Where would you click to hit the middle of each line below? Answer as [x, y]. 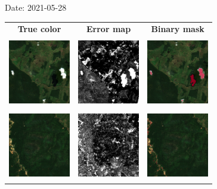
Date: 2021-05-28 [36, 7]
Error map [109, 29]
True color [39, 29]
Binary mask [178, 29]
